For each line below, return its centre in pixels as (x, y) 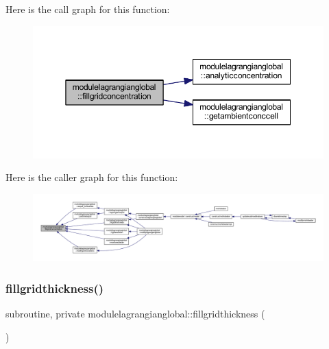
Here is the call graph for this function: (88, 9)
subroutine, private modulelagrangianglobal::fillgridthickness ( (135, 314)
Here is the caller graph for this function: (92, 177)
